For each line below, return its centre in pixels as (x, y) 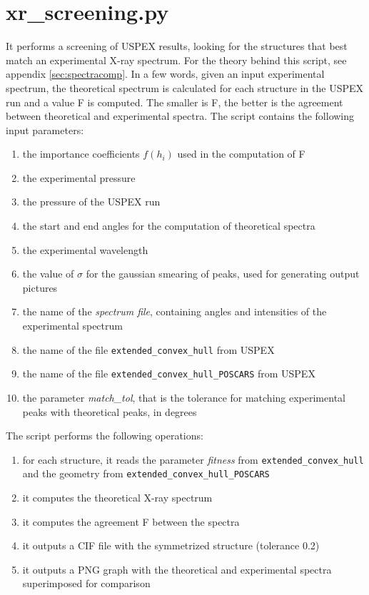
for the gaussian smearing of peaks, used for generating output (223, 274)
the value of (48, 274)
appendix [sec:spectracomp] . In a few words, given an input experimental (165, 74)
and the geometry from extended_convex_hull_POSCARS (146, 473)
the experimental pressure (79, 177)
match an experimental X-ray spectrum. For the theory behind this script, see (176, 60)
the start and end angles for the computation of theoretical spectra (169, 226)
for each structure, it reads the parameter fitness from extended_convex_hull (193, 459)
